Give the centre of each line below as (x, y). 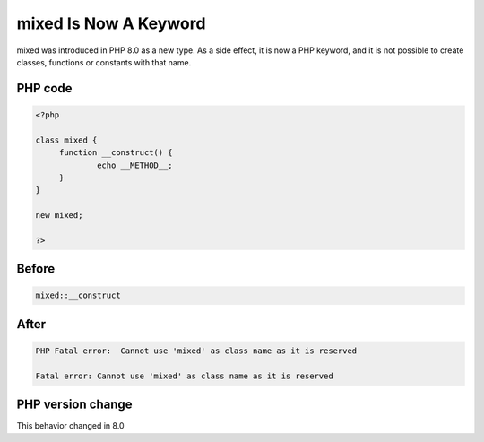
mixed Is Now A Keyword (111, 23)
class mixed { (66, 140)
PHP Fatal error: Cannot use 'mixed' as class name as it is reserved (196, 351)
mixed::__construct (78, 295)
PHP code (44, 88)
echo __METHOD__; (135, 165)
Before (36, 269)
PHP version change (75, 405)
